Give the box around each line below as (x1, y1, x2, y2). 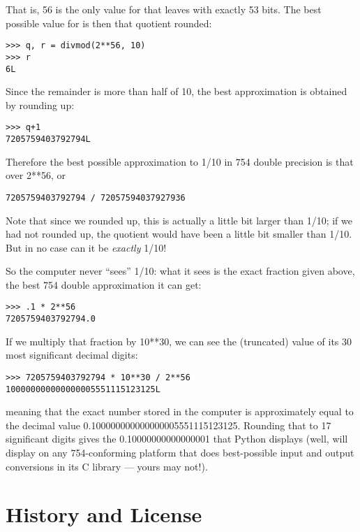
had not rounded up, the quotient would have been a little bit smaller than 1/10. (6, 227, 352, 241)
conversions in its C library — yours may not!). (6, 459, 208, 473)
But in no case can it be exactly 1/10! (6, 240, 167, 254)
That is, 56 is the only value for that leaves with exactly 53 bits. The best (6, 2, 322, 16)
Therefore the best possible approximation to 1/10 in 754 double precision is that (6, 154, 354, 168)
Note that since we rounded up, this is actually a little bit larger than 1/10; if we (6, 213, 352, 227)
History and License (6, 500, 202, 529)
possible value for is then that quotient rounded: (6, 15, 212, 30)
